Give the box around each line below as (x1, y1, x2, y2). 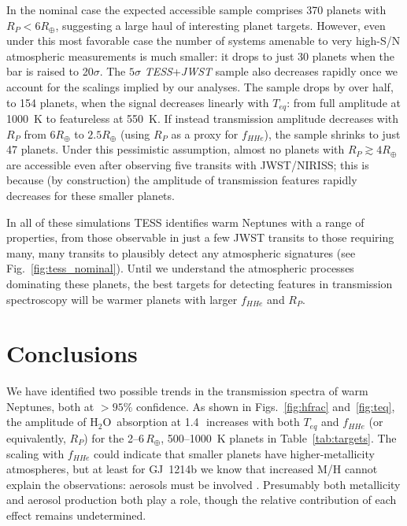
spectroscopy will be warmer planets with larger (6, 291, 238, 307)
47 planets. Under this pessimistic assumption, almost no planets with (6, 141, 345, 157)
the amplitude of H (6, 413, 98, 430)
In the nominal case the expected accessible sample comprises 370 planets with (6, 2, 387, 17)
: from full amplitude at (287, 94, 401, 110)
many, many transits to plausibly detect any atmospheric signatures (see (6, 244, 356, 261)
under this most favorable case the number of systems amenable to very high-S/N (6, 32, 401, 49)
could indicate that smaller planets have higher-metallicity (94, 445, 375, 461)
